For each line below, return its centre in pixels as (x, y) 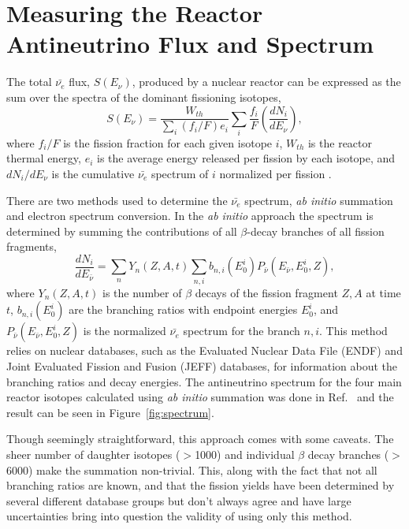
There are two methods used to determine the (117, 200)
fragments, (32, 246)
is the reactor (340, 142)
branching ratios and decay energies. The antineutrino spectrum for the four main (204, 381)
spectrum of (180, 174)
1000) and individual (245, 454)
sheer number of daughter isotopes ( (93, 454)
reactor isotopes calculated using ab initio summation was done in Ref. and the (200, 397)
